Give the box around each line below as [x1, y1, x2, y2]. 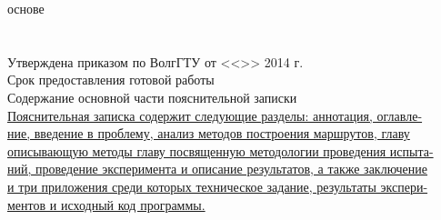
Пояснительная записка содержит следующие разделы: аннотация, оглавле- [7, 105, 423, 125]
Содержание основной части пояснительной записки [7, 87, 297, 106]
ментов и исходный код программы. [7, 195, 205, 214]
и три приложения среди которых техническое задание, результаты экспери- [7, 176, 428, 195]
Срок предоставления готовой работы [7, 70, 215, 89]
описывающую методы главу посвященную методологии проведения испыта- [7, 141, 434, 160]
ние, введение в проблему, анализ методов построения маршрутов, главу [7, 124, 410, 143]
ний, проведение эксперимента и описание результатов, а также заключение [7, 159, 428, 178]
